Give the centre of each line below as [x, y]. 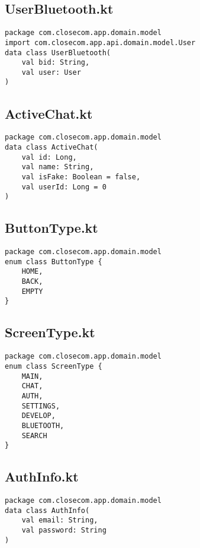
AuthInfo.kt [42, 476]
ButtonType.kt [51, 228]
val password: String [64, 530]
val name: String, [58, 167]
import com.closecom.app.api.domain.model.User [100, 42]
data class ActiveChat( [51, 147]
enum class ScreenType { [54, 366]
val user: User [51, 72]
